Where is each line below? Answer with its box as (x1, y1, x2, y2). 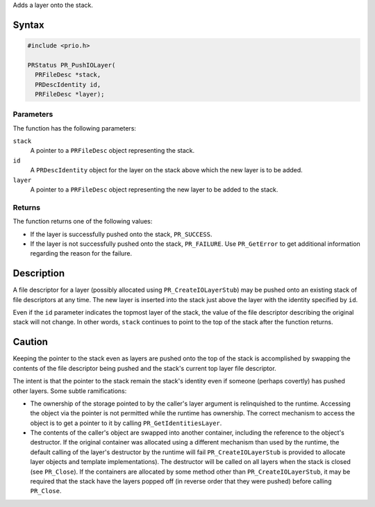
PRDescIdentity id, (35, 81, 101, 88)
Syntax (12, 19, 44, 31)
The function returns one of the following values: (12, 217, 153, 226)
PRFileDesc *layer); (35, 90, 105, 98)
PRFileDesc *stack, (35, 71, 101, 79)
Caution (12, 336, 49, 348)
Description (12, 267, 65, 279)
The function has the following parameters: (12, 124, 137, 132)
